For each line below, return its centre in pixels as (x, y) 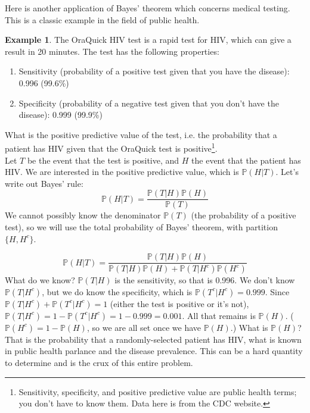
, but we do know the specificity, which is (117, 291)
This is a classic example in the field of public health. (102, 19)
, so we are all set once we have (144, 327)
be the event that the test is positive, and (103, 160)
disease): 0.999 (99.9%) (61, 115)
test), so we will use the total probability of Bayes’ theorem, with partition (141, 227)
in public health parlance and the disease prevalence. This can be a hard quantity (154, 351)
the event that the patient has (246, 160)
